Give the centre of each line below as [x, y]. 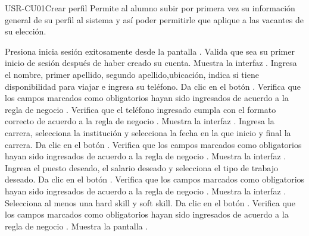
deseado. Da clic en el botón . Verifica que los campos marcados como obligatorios [155, 179]
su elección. [26, 31]
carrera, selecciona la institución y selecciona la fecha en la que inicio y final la [148, 132]
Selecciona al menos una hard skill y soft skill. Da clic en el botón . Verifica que [150, 202]
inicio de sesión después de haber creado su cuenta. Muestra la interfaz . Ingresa [151, 63]
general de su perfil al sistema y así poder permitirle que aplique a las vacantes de [154, 19]
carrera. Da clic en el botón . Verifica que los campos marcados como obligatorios [153, 144]
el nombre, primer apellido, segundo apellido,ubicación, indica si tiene [132, 74]
